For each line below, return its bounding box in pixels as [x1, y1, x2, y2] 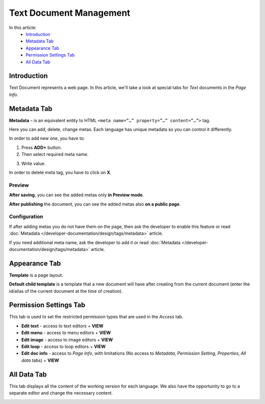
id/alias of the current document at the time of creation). [9, 288, 123, 294]
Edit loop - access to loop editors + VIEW [21, 343, 106, 349]
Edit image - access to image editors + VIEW [21, 337, 113, 342]
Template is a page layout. [9, 272, 63, 278]
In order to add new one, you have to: [9, 135, 85, 141]
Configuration [9, 213, 44, 220]
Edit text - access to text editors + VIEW [21, 323, 104, 329]
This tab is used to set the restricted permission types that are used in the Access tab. [9, 314, 184, 320]
